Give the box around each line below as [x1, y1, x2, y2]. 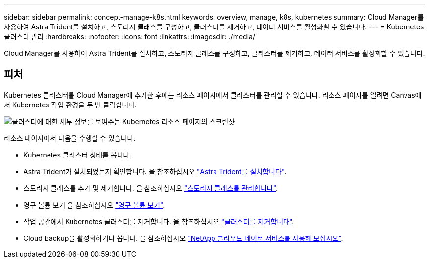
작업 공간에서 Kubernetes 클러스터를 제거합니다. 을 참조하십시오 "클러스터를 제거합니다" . [24, 217, 294, 226]
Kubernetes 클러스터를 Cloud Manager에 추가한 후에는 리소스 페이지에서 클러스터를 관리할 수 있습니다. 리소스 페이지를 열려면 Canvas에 [4, 90, 422, 99]
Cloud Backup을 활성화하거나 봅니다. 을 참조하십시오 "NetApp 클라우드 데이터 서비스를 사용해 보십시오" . [24, 234, 343, 242]
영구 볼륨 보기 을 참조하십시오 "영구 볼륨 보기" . [24, 200, 165, 209]
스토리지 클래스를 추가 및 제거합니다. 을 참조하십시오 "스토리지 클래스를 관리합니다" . [24, 183, 278, 192]
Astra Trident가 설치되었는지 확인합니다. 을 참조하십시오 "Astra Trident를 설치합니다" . [24, 167, 286, 176]
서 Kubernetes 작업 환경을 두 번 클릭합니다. [4, 100, 137, 109]
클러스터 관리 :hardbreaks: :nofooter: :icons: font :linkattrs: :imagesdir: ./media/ [4, 32, 255, 41]
